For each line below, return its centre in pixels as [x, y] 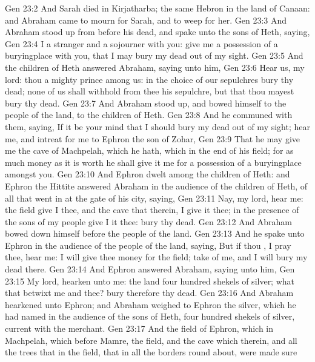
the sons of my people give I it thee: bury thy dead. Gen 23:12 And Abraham [148, 221]
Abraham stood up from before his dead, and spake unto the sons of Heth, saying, [157, 32]
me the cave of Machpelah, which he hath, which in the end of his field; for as [149, 150]
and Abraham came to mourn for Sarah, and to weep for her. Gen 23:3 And [146, 20]
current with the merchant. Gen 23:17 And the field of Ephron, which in [139, 328]
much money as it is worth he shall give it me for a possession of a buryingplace [153, 162]
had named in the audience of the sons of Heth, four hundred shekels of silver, [150, 316]
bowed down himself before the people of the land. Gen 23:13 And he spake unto [155, 233]
